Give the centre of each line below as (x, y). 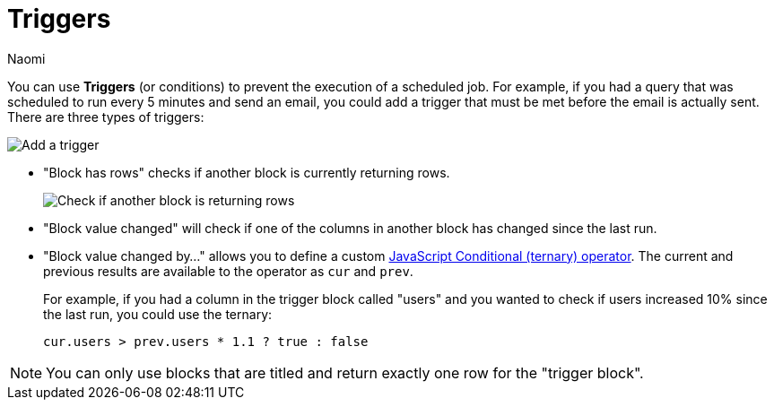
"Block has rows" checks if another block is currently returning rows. (247, 172)
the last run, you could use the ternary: (158, 314)
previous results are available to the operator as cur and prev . (228, 271)
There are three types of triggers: (106, 117)
